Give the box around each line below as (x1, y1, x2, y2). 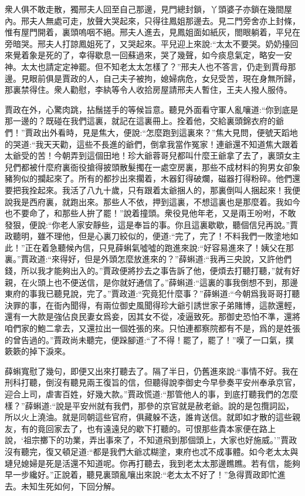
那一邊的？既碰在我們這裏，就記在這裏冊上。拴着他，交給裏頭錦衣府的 (5, 115, 276, 127)
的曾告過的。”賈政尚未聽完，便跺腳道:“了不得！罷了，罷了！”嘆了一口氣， (5, 333, 286, 346)
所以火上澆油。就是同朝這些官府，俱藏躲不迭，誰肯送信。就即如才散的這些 (5, 411, 292, 423)
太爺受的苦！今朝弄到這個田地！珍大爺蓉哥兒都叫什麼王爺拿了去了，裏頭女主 (5, 149, 300, 162)
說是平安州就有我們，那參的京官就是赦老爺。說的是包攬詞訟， (56, 399, 294, 411)
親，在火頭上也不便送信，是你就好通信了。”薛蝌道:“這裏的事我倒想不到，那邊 (5, 276, 299, 288)
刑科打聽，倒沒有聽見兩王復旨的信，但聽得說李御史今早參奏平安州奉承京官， (5, 376, 300, 388)
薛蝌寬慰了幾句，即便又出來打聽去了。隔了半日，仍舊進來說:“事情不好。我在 (5, 364, 299, 377)
